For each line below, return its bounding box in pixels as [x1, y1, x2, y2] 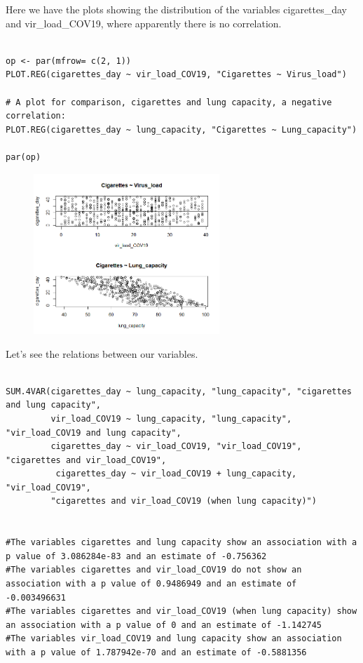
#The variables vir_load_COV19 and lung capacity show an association [6, 634, 342, 644]
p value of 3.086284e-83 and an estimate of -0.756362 [6, 551, 267, 561]
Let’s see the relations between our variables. [6, 346, 198, 361]
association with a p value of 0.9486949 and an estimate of [6, 579, 297, 589]
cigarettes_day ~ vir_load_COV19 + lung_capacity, [55, 469, 297, 479]
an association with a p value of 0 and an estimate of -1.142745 [6, 620, 322, 630]
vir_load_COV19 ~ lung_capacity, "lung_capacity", [50, 413, 292, 424]
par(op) [6, 152, 41, 162]
